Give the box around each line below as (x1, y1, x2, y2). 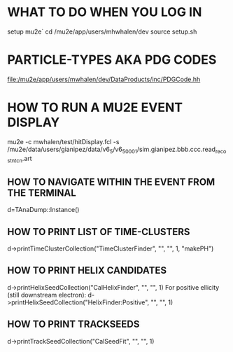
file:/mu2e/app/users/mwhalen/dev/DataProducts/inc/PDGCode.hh (7, 75, 201, 83)
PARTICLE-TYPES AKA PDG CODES (7, 52, 217, 68)
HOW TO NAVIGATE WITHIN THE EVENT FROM (7, 176, 216, 188)
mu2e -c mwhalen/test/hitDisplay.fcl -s (7, 137, 120, 146)
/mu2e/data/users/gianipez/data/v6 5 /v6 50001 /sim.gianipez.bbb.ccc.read (7, 145, 216, 155)
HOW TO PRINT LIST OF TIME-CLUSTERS (7, 225, 190, 238)
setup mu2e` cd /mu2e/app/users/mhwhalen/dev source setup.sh (7, 27, 197, 36)
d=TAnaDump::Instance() (7, 206, 80, 214)
